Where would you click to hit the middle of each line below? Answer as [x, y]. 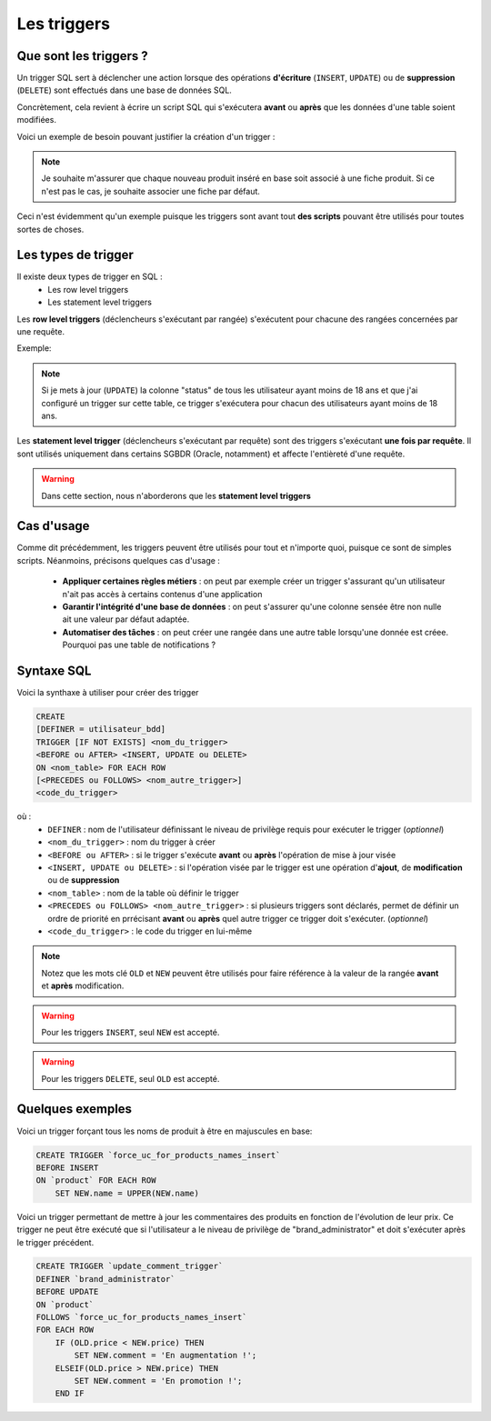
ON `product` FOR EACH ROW [96, 1181]
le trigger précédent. [55, 1242]
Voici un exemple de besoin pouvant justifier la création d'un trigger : [146, 136]
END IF [70, 1394]
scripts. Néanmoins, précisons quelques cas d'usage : [118, 560]
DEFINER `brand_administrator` [106, 1279]
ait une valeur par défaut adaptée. [126, 619]
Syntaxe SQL [54, 671]
